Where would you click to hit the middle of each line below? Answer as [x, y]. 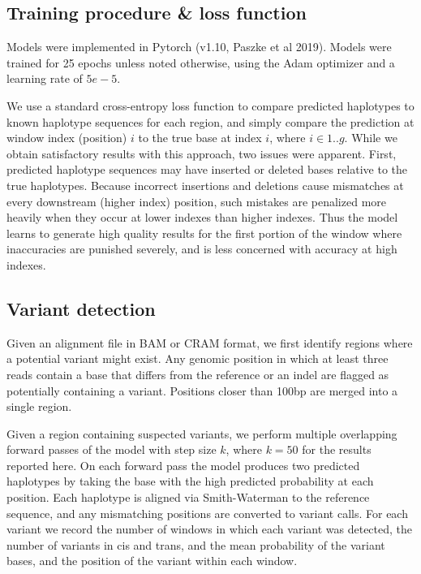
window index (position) [67, 138]
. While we [371, 138]
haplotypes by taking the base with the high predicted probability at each [190, 481]
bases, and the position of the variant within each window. [152, 561]
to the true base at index [200, 138]
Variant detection [81, 308]
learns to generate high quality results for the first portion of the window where [204, 233]
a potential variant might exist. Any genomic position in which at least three [198, 358]
